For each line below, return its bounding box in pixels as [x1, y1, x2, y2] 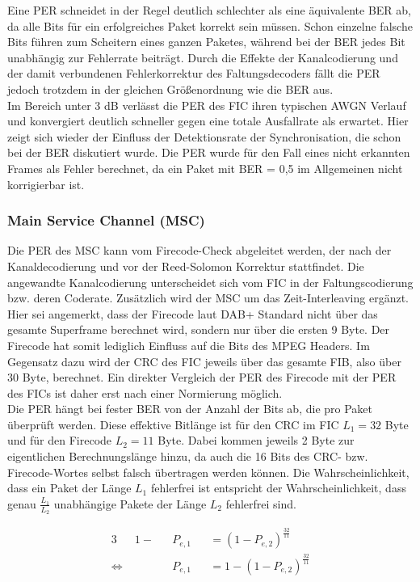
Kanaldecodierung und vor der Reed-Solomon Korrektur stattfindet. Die [7, 257, 364, 274]
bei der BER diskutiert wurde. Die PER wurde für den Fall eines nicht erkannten [7, 144, 410, 161]
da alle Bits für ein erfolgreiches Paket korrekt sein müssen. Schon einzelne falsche [7, 17, 413, 34]
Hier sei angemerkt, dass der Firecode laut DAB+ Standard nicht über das [7, 305, 378, 322]
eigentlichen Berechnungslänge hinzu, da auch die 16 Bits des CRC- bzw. [7, 448, 368, 465]
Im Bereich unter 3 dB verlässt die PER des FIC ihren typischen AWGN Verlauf [7, 96, 406, 113]
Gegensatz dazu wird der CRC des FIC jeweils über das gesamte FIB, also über [7, 352, 401, 369]
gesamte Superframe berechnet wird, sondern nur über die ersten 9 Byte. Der [7, 321, 390, 338]
